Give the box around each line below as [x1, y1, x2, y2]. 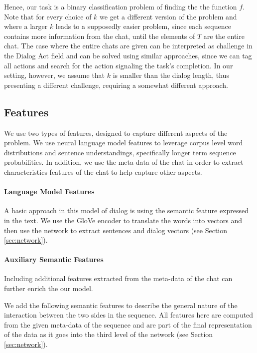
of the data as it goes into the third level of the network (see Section [4, 329, 213, 340]
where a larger [4, 21, 48, 31]
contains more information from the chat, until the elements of [4, 30, 195, 41]
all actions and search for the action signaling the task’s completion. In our [4, 60, 233, 70]
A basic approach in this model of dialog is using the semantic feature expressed [4, 205, 249, 216]
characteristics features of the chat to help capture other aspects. [4, 166, 202, 177]
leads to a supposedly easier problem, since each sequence [55, 21, 231, 31]
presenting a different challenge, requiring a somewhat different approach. [4, 79, 228, 90]
